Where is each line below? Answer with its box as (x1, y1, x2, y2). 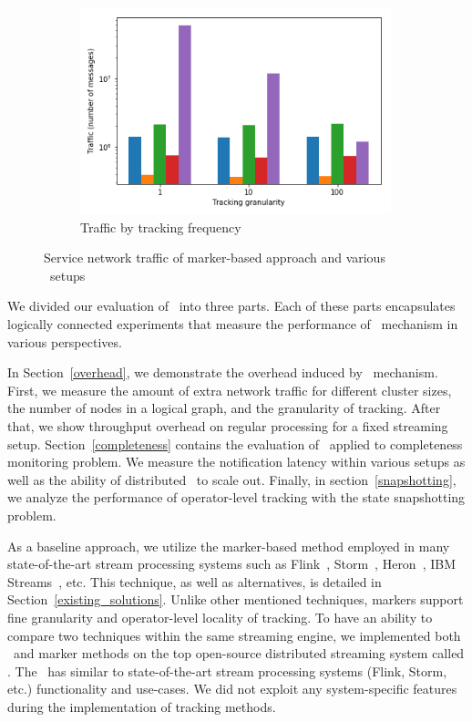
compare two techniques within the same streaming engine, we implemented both (7, 625, 461, 645)
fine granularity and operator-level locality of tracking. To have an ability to (7, 607, 433, 626)
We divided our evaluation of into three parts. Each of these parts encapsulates (7, 296, 456, 315)
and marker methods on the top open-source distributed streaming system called (13, 644, 465, 663)
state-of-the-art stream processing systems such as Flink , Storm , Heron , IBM (7, 554, 457, 573)
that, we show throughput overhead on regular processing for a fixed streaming (7, 416, 448, 435)
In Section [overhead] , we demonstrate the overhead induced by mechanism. (7, 363, 438, 382)
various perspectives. (7, 332, 122, 351)
